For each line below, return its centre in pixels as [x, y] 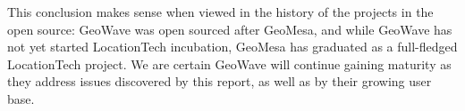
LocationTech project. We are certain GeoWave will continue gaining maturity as [229, 63]
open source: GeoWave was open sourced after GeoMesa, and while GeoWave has [230, 29]
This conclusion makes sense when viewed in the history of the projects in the [220, 12]
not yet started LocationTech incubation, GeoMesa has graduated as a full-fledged [232, 47]
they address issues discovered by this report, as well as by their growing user [220, 81]
